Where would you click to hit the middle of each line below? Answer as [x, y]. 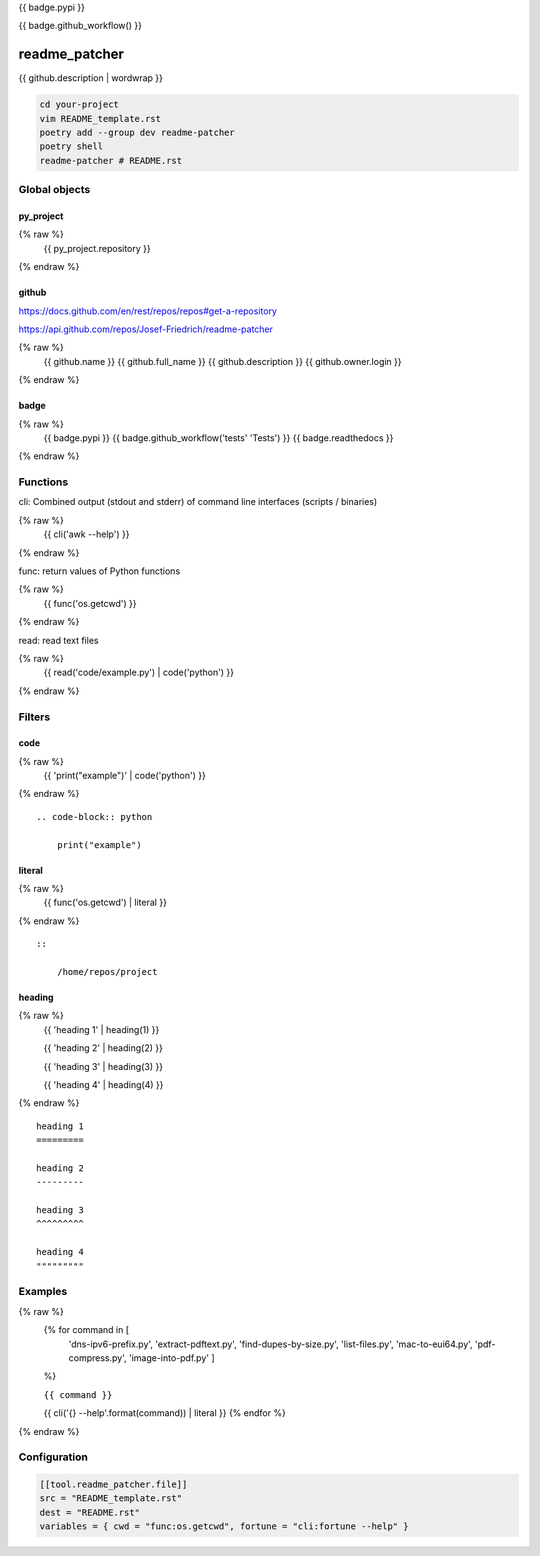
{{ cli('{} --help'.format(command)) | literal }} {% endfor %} [165, 1413]
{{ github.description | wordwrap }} [91, 78]
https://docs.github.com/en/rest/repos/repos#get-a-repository [147, 311]
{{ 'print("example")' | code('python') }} [125, 776]
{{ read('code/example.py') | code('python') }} [139, 672]
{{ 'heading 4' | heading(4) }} [103, 1084]
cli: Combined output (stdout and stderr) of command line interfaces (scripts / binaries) [198, 502]
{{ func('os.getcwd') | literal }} [105, 902]
